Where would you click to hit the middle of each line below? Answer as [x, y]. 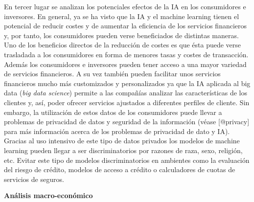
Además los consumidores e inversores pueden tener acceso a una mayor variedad [125, 64]
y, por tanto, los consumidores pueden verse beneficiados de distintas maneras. [121, 35]
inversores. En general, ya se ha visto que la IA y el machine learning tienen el [122, 16]
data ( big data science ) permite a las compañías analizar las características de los [126, 93]
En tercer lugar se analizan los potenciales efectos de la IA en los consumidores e [125, 6]
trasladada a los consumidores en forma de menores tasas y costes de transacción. [126, 54]
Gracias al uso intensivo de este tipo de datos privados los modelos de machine [122, 141]
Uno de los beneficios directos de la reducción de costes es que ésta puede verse [123, 45]
